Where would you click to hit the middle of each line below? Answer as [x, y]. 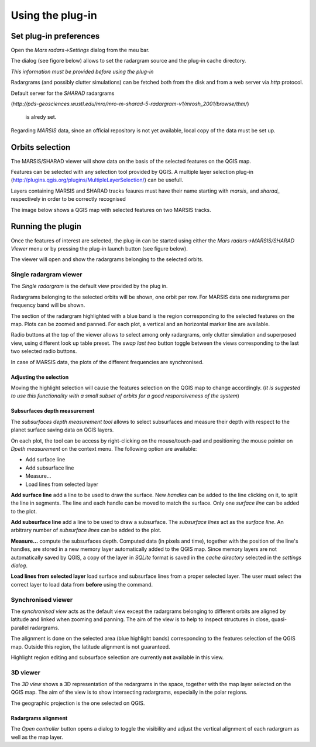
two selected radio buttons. [44, 351]
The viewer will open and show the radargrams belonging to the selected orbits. [107, 259]
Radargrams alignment [39, 718]
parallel [20, 628]
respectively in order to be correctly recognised [68, 199]
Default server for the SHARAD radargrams [63, 93]
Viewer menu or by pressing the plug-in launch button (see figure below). [99, 248]
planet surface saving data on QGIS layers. [62, 430]
